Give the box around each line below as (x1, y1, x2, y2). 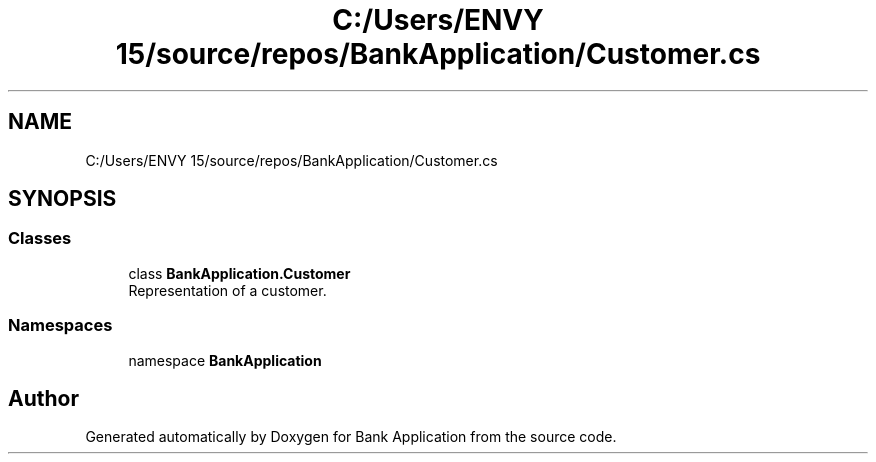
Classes (8, 228, 72, 249)
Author (8, 385, 79, 411)
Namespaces (8, 315, 113, 336)
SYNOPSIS (8, 186, 117, 212)
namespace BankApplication (128, 351, 322, 369)
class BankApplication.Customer (128, 264, 351, 282)
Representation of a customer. (128, 281, 327, 299)
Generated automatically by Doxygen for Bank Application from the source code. (85, 428, 617, 446)
